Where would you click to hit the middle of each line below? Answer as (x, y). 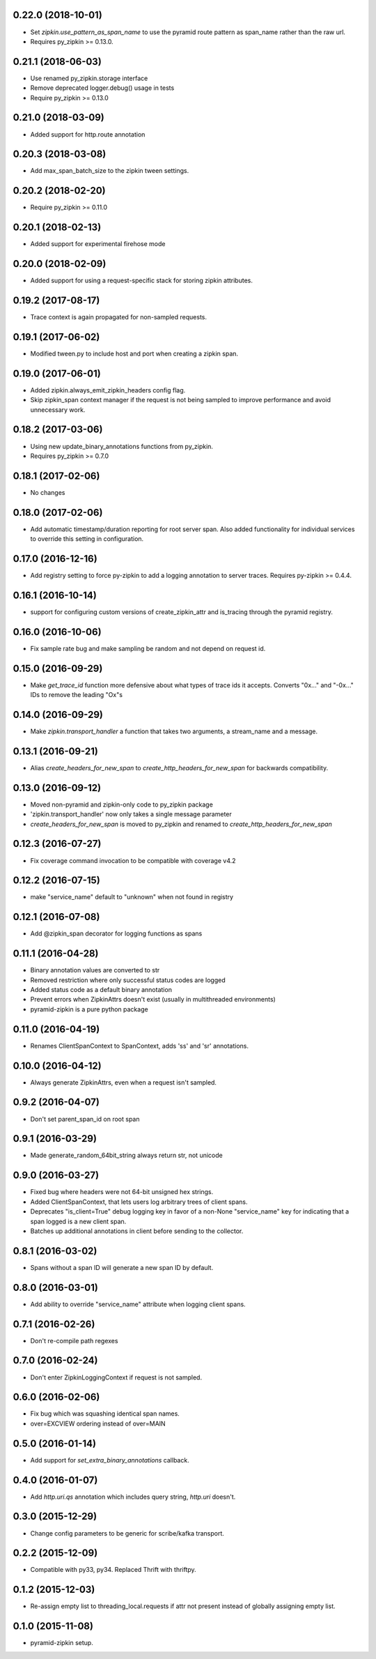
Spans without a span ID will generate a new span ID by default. (122, 1267)
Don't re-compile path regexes (74, 1340)
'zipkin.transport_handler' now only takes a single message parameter (131, 814)
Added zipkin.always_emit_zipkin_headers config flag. (108, 390)
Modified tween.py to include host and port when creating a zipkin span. (134, 353)
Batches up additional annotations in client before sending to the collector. (137, 1231)
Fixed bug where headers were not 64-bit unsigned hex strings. (122, 1192)
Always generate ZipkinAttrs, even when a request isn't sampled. (124, 1082)
